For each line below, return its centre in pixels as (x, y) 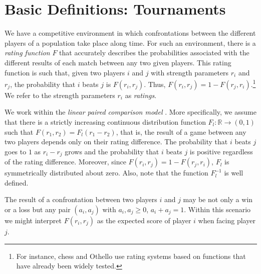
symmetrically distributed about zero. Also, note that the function (106, 173)
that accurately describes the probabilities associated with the (154, 53)
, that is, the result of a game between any (181, 131)
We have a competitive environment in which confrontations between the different (130, 33)
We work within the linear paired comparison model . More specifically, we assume (130, 112)
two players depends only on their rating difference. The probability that (116, 142)
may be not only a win (218, 199)
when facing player (227, 220)
